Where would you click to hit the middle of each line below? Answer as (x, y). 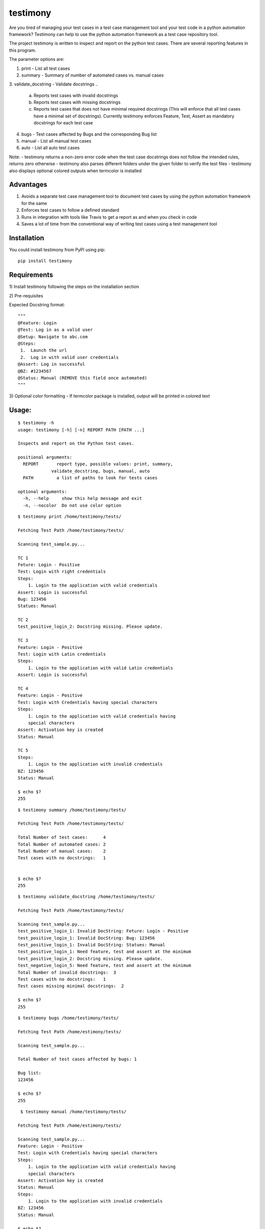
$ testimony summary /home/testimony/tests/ (72, 810)
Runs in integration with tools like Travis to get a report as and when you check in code (109, 217)
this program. (23, 50)
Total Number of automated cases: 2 (62, 844)
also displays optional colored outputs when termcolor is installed (75, 171)
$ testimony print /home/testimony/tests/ (70, 517)
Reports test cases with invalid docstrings (76, 95)
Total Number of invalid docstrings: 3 (67, 972)
